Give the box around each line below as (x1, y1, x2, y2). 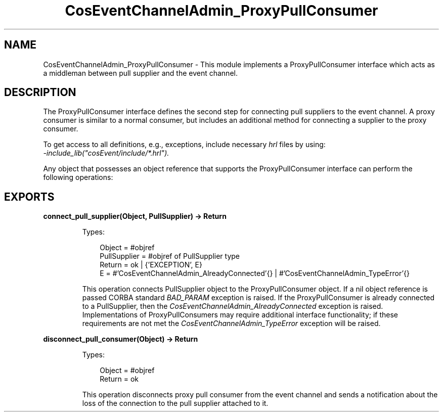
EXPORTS (4, 190, 55, 203)
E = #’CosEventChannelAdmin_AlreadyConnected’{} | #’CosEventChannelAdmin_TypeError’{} (100, 269, 410, 278)
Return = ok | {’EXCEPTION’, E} (100, 260, 202, 269)
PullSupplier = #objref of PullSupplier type (100, 252, 240, 261)
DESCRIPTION (4, 86, 76, 99)
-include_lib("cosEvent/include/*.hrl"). (43, 149, 169, 158)
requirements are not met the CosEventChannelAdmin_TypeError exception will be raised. (82, 319, 381, 328)
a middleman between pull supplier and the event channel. (43, 68, 238, 77)
